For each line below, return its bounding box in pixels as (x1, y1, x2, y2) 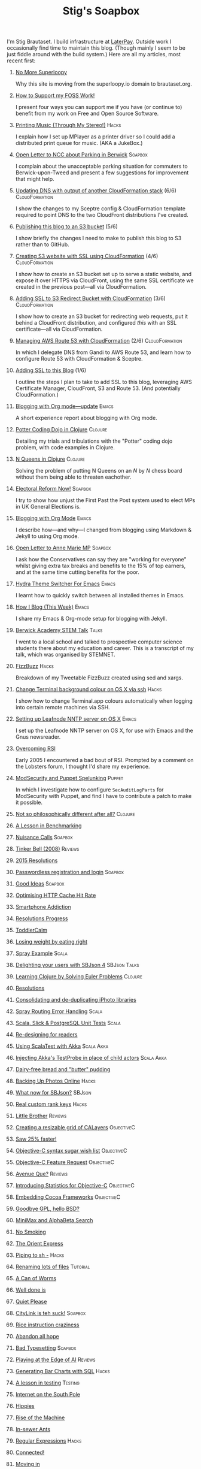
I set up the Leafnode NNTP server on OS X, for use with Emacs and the (15, 727, 193, 734)
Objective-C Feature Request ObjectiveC (15, 1159, 115, 1166)
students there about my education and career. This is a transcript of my (15, 645, 194, 652)
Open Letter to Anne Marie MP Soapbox (15, 544, 111, 552)
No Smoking (15, 1228, 47, 1235)
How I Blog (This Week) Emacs (15, 603, 89, 610)
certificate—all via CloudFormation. (15, 325, 103, 333)
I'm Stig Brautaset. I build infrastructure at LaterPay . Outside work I (7, 38, 172, 46)
